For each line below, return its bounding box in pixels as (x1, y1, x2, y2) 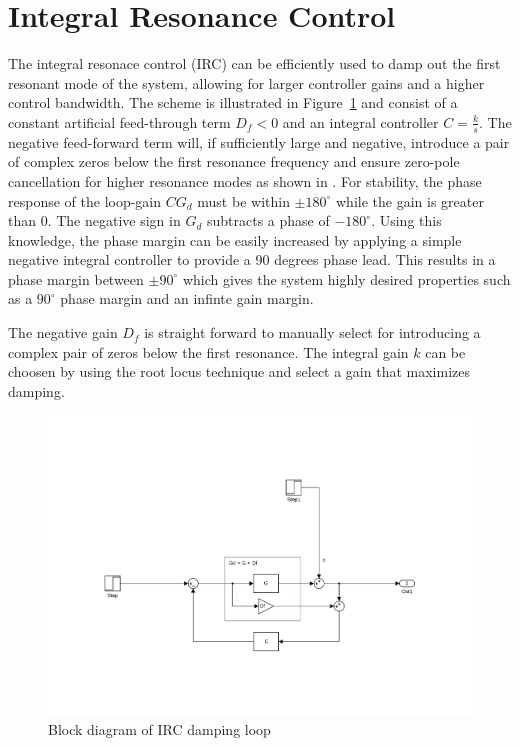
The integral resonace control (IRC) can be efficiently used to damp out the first (8, 53, 501, 74)
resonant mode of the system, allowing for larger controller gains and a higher (8, 72, 485, 93)
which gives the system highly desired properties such (182, 268, 511, 289)
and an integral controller (282, 111, 439, 132)
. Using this (371, 210, 442, 231)
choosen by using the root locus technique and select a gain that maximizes (8, 361, 470, 382)
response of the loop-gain (8, 190, 162, 211)
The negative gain (8, 322, 118, 343)
